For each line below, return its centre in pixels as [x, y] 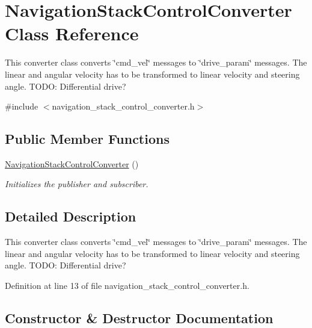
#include [22, 106]
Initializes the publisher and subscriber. [77, 184]
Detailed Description [71, 216]
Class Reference [72, 33]
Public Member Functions [87, 139]
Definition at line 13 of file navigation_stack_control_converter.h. [127, 286]
